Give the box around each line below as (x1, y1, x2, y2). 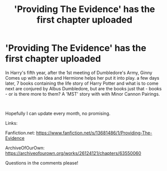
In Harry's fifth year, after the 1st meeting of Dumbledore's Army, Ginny (5, 69, 152, 76)
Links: (5, 120, 18, 126)
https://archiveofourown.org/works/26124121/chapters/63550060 (5, 150, 142, 156)
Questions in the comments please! (5, 159, 78, 166)
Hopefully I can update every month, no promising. (5, 110, 111, 116)
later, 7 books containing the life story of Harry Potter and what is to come (5, 80, 158, 86)
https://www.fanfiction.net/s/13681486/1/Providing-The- (36, 129, 152, 136)
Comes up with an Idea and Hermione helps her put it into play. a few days (5, 75, 159, 81)
